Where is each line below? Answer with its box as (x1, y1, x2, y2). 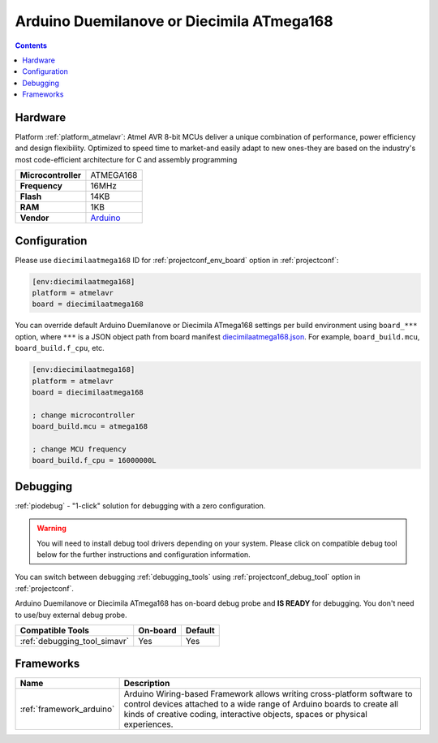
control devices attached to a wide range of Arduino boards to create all (123, 698, 399, 710)
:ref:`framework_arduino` (19, 703, 115, 715)
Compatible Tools (19, 624, 89, 636)
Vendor (19, 212, 49, 223)
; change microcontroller (32, 410, 135, 420)
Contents (15, 41, 48, 50)
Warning (36, 524, 67, 533)
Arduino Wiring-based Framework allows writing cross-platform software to (123, 689, 413, 700)
